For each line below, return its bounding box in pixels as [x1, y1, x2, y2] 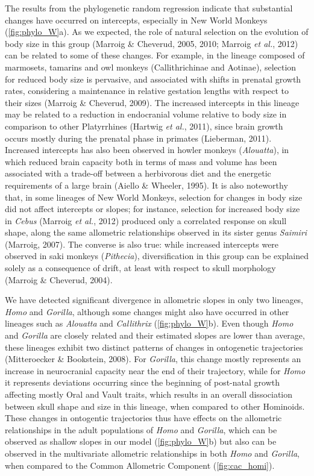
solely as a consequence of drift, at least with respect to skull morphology [5, 261, 276, 274]
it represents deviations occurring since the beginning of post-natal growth [5, 376, 280, 389]
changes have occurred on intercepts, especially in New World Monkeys [5, 13, 268, 26]
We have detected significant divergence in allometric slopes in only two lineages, [5, 293, 304, 306]
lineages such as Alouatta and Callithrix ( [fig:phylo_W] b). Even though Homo [5, 317, 294, 330]
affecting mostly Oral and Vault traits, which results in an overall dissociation [5, 388, 293, 400]
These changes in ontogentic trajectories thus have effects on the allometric [5, 412, 282, 424]
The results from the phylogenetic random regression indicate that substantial [5, 2, 293, 14]
